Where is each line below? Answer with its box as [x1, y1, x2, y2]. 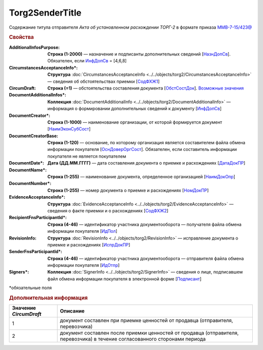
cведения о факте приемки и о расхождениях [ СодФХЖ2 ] [47, 207, 169, 214]
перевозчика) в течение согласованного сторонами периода [60, 336, 206, 343]
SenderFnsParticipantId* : [9, 249, 62, 255]
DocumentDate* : [9, 160, 44, 166]
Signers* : [9, 269, 29, 275]
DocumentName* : [9, 167, 47, 173]
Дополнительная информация [9, 295, 88, 301]
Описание [60, 308, 85, 314]
